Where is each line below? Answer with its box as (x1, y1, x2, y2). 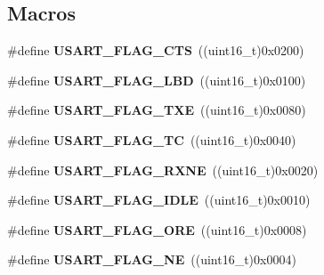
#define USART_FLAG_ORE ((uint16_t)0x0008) (7, 220, 307, 239)
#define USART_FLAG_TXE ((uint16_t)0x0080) (7, 101, 306, 119)
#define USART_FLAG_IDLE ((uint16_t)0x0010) (7, 190, 311, 209)
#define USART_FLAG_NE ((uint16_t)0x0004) (7, 250, 296, 269)
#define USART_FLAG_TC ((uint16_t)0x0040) (7, 130, 296, 149)
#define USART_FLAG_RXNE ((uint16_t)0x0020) (7, 160, 319, 179)
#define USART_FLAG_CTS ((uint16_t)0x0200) (7, 41, 304, 60)
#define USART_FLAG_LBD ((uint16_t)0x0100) (7, 70, 306, 89)
